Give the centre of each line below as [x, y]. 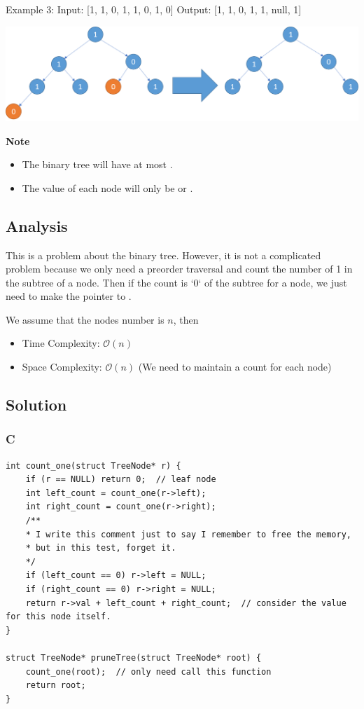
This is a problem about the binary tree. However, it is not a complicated [163, 255]
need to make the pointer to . [69, 296]
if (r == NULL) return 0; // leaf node [121, 480]
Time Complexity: [61, 343]
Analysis [37, 225]
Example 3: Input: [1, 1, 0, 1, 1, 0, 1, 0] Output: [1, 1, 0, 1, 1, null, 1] [154, 9]
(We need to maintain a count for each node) [235, 367]
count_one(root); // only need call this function [148, 672]
